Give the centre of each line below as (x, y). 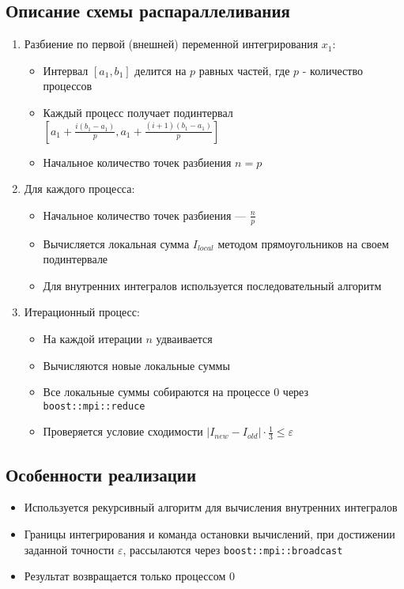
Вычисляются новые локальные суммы (136, 365)
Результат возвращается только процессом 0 (129, 576)
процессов (68, 86)
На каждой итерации (93, 338)
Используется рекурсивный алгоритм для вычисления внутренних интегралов (211, 507)
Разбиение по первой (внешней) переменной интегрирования (171, 44)
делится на (160, 70)
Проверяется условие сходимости (123, 431)
